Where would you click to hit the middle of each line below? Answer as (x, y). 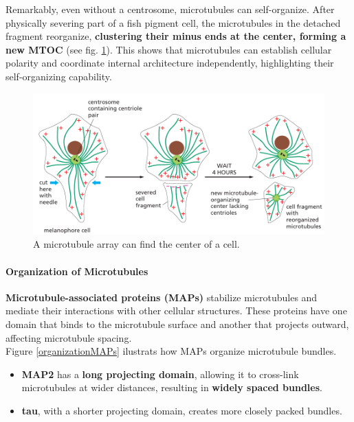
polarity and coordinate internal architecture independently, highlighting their (170, 63)
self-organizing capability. (59, 76)
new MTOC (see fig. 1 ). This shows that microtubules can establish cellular (169, 49)
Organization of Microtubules (77, 271)
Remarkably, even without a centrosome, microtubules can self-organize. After (170, 9)
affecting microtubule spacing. (69, 337)
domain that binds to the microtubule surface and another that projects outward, (177, 324)
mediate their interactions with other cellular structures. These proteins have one (176, 310)
